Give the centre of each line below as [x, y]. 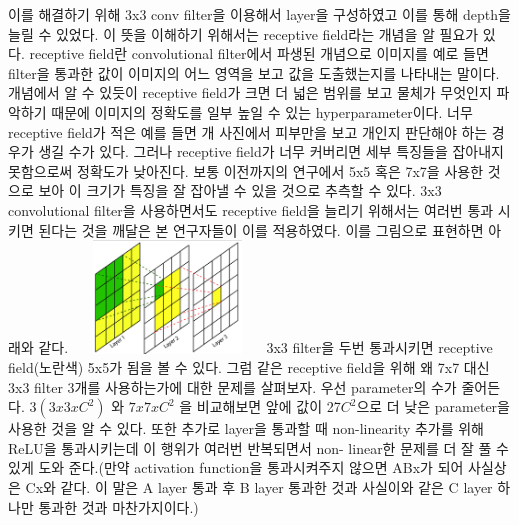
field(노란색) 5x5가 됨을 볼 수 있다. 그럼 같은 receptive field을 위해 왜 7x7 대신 [249, 367]
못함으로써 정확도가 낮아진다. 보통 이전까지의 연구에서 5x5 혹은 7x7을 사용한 [246, 170]
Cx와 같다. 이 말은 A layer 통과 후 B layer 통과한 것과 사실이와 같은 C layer [259, 487]
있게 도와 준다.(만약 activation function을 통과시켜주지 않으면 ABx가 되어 [236, 467]
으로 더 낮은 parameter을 [433, 406]
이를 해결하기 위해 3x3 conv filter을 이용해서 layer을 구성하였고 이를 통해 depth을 [259, 14]
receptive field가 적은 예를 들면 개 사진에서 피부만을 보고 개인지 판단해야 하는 [248, 131]
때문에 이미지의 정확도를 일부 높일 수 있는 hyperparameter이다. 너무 [262, 111]
